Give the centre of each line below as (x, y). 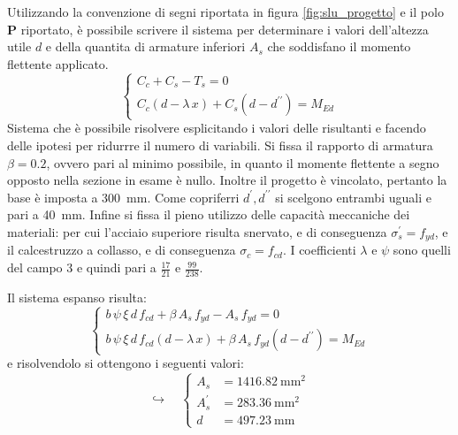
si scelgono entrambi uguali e (353, 197)
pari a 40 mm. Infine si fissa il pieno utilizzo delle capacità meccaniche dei (209, 214)
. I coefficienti (319, 250)
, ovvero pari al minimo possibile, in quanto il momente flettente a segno (243, 162)
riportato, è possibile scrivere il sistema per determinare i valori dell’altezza (225, 29)
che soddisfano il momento (339, 46)
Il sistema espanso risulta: (77, 297)
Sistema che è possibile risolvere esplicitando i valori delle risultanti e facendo (217, 128)
